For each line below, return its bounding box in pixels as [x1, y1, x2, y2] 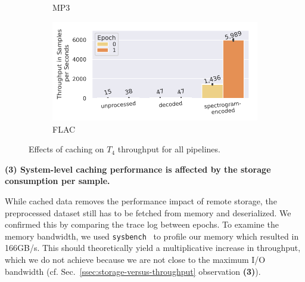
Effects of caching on [29, 143, 104, 155]
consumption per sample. [5, 174, 110, 187]
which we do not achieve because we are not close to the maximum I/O [5, 253, 266, 266]
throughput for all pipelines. [117, 143, 220, 155]
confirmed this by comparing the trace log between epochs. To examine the [5, 218, 279, 231]
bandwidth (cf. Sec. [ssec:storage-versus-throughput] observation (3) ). [5, 265, 261, 277]
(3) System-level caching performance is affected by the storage [5, 163, 271, 175]
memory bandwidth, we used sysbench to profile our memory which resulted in [5, 229, 299, 242]
